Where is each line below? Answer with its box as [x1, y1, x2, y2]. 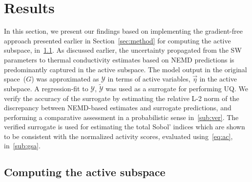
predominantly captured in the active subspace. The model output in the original [4, 64, 247, 74]
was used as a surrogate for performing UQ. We [105, 83, 248, 93]
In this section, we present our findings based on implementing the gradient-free [4, 26, 243, 36]
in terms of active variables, [107, 74, 190, 84]
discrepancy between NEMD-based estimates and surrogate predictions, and [4, 102, 231, 113]
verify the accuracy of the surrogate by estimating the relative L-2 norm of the [4, 93, 239, 103]
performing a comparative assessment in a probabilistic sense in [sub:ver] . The [4, 112, 239, 122]
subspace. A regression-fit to [4, 83, 88, 93]
